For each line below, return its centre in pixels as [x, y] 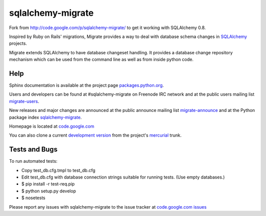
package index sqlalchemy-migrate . [46, 117]
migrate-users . [24, 101]
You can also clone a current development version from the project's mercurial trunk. [95, 135]
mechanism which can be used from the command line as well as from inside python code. [101, 60]
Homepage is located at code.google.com [52, 126]
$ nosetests [33, 198]
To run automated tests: [33, 161]
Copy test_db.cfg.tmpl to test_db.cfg [58, 170]
